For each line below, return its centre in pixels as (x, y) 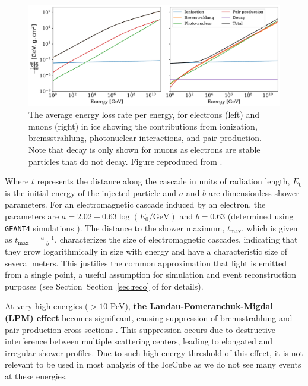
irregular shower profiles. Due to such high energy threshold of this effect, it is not (154, 352)
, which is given (270, 227)
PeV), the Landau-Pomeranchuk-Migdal (191, 306)
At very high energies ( (47, 306)
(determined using (261, 216)
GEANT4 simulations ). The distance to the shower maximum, (115, 227)
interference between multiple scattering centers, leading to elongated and (139, 341)
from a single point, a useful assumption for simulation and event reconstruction (151, 274)
